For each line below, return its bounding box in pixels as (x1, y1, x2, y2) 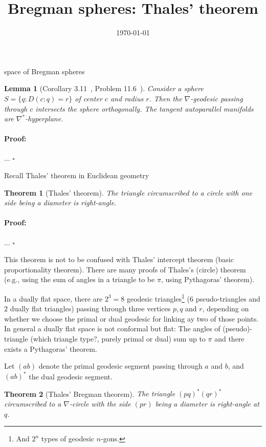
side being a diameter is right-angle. (4, 197, 117, 208)
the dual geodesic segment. (29, 371, 113, 381)
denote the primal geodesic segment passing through (38, 360, 203, 371)
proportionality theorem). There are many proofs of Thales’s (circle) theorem (4, 264, 246, 274)
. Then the (149, 93, 182, 103)
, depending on (202, 303, 249, 314)
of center (75, 93, 102, 103)
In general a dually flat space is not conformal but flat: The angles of (4, 323, 220, 334)
